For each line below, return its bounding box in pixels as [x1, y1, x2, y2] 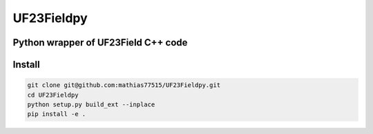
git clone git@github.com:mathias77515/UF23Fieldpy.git [27, 82, 221, 89]
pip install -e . [27, 111, 86, 118]
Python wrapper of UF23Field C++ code [12, 37, 188, 48]
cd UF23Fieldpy [27, 90, 79, 99]
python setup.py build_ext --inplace [27, 100, 155, 108]
